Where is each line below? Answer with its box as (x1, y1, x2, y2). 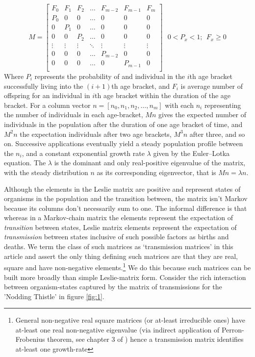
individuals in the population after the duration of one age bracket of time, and (4, 119, 243, 129)
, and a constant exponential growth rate (22, 148, 145, 158)
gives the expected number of (158, 109, 246, 120)
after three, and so (189, 128, 245, 139)
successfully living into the (4, 80, 83, 91)
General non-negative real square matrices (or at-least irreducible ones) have (15, 315, 245, 325)
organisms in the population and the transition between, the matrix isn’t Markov (4, 193, 248, 204)
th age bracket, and (111, 80, 170, 91)
